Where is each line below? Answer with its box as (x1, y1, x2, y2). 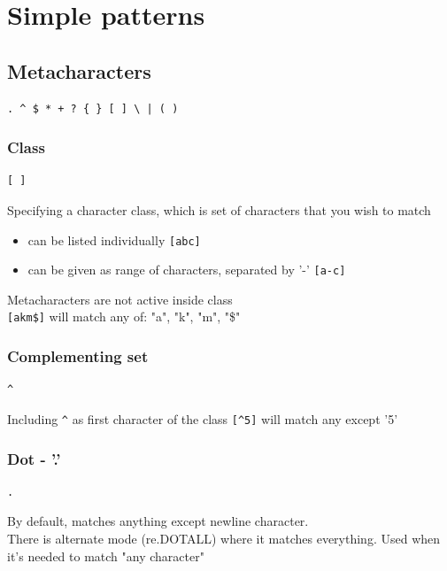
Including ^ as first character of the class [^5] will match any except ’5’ (7, 409, 398, 428)
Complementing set (7, 345, 149, 367)
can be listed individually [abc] (27, 230, 201, 249)
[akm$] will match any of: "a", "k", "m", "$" (7, 307, 241, 326)
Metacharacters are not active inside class (7, 289, 233, 308)
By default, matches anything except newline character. (7, 512, 309, 530)
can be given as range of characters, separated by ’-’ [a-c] (27, 260, 346, 279)
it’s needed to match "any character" (7, 546, 204, 565)
